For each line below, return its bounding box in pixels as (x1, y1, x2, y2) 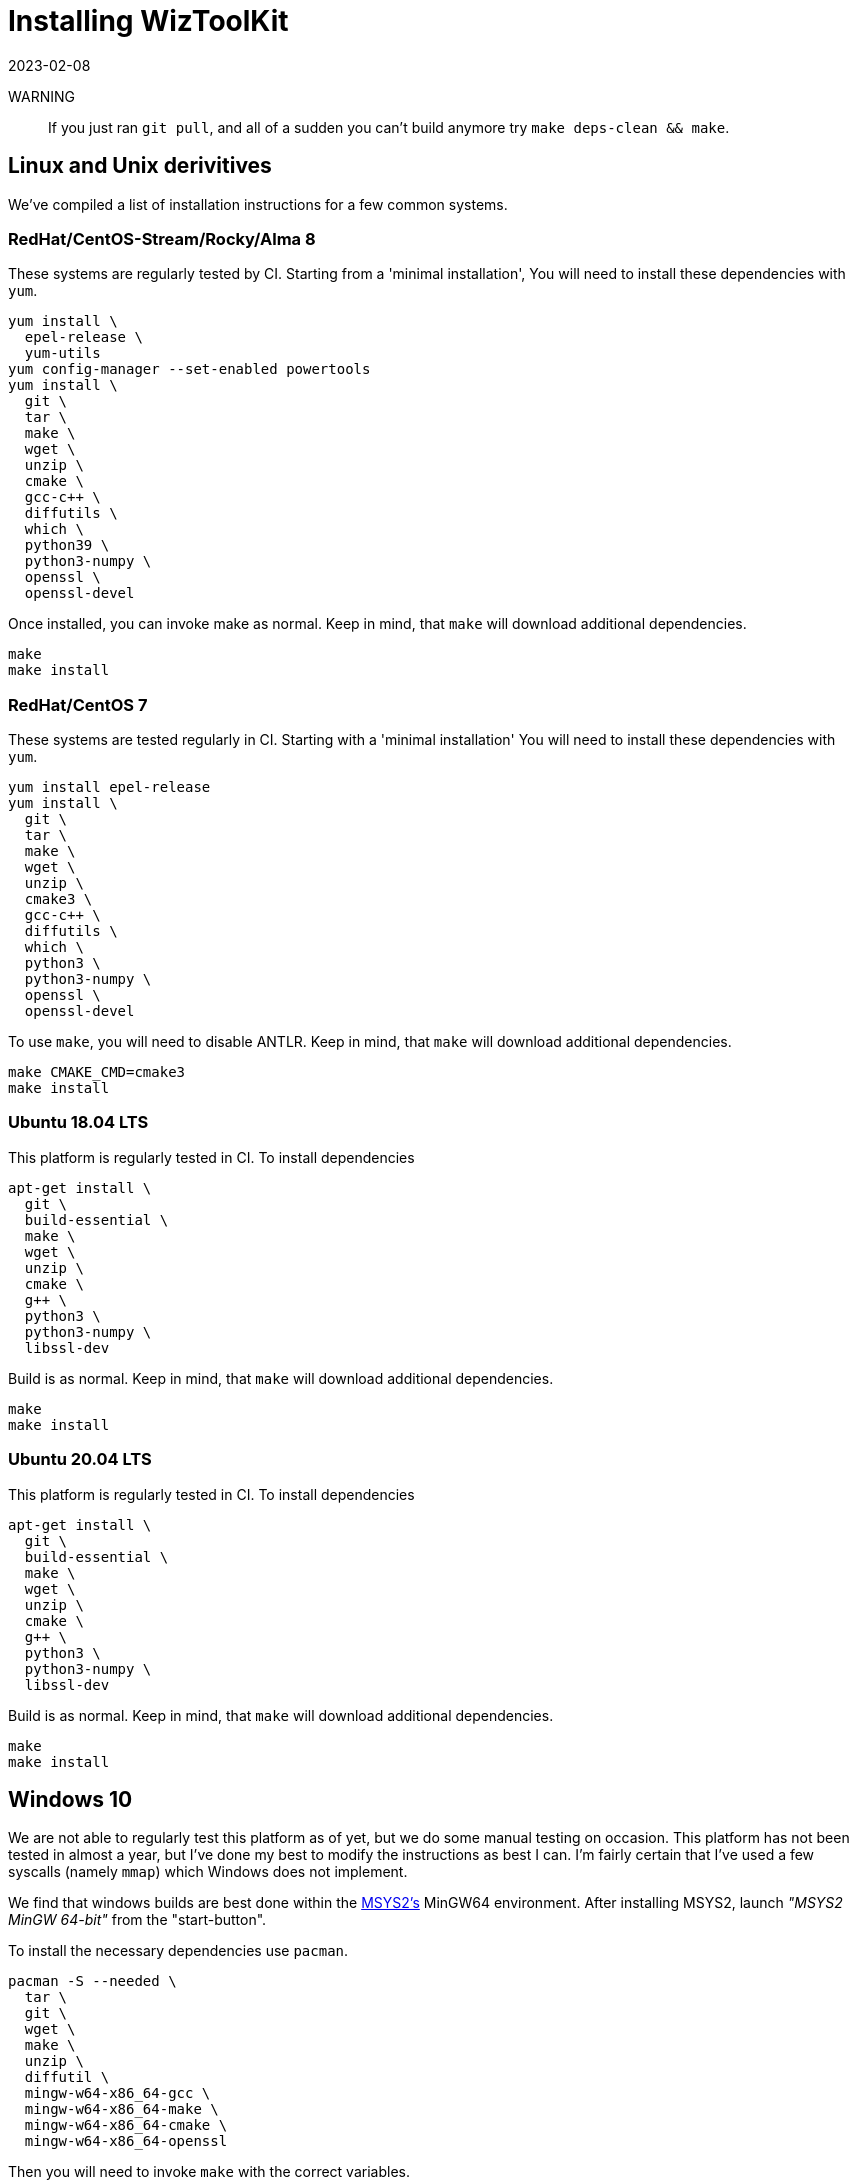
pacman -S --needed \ (8, 1973, 177, 1990)
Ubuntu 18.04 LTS (8, 1112, 149, 1133)
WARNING (8, 87, 75, 105)
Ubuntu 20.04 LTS (8, 1449, 152, 1470)
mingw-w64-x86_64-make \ (24, 2101, 219, 2118)
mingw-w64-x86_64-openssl (24, 2133, 228, 2150)
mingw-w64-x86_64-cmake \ (24, 2117, 228, 2134)
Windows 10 (8, 1787, 133, 1813)
